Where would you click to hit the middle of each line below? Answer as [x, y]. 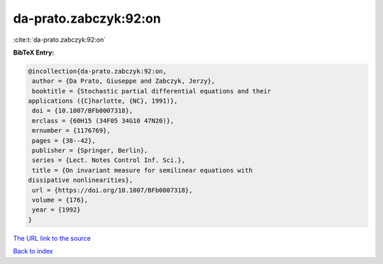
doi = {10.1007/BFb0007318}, [83, 111]
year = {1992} [56, 210]
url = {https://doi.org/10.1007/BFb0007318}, [112, 190]
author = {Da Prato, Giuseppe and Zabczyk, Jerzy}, [124, 81]
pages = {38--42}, [64, 140]
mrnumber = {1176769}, [72, 131]
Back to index [33, 251]
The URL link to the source [52, 238]
